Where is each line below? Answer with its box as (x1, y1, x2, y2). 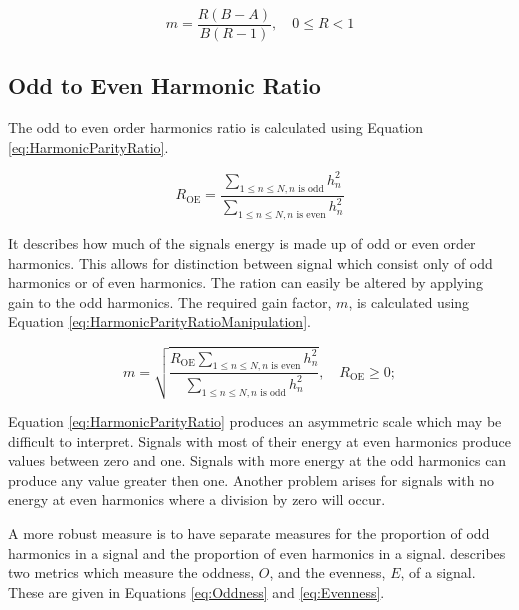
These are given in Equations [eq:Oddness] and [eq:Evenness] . (8, 581, 385, 602)
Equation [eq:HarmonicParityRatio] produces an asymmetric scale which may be (8, 411, 502, 432)
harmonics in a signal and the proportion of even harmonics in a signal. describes (8, 542, 506, 563)
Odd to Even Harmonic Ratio (8, 70, 321, 101)
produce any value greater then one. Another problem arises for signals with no (8, 469, 494, 490)
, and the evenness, (269, 562, 386, 583)
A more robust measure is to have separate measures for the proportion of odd (8, 523, 490, 543)
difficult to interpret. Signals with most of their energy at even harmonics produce (8, 430, 511, 451)
